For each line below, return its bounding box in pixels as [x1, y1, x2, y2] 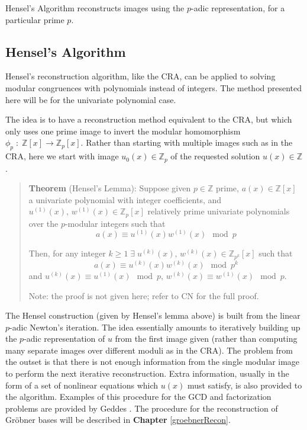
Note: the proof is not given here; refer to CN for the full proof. [28, 289, 259, 301]
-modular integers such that [64, 217, 166, 229]
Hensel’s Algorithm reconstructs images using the [5, 2, 185, 14]
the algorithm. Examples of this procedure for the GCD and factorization [5, 390, 272, 403]
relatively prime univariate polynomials [147, 205, 290, 217]
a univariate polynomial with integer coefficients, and [28, 193, 222, 206]
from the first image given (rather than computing [115, 332, 298, 345]
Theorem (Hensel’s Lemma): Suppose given [28, 182, 191, 194]
